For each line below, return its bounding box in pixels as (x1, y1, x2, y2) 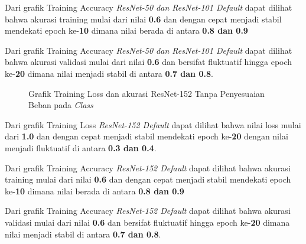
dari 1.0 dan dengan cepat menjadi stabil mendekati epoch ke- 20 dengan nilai (5, 130, 288, 142)
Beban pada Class (28, 99, 93, 111)
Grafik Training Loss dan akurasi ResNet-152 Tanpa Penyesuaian (28, 87, 265, 99)
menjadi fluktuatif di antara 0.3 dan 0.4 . (5, 141, 157, 154)
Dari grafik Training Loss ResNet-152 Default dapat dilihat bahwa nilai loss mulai (5, 118, 301, 131)
